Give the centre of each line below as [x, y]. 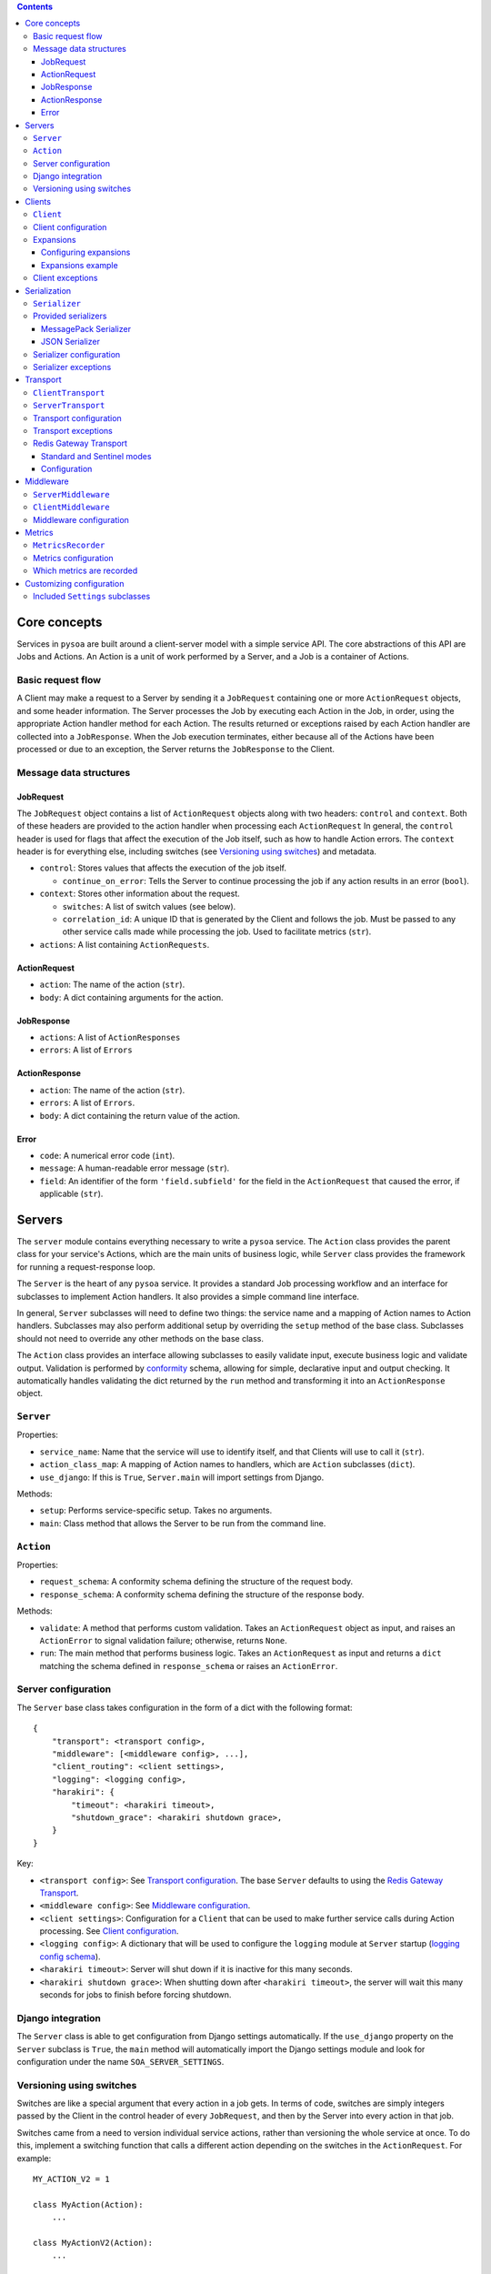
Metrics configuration [73, 558]
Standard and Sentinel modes [96, 456]
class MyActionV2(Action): [93, 2243]
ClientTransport [69, 392]
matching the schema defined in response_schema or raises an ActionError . [189, 1665]
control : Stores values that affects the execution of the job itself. [163, 868]
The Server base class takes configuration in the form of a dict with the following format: [185, 1707]
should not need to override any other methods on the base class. [140, 1338]
